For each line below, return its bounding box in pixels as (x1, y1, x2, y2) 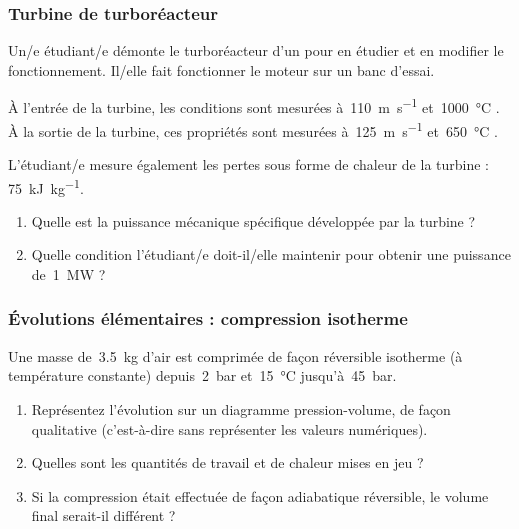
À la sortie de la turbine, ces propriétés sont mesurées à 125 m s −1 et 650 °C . (8, 117, 498, 141)
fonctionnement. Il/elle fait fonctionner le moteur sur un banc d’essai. (8, 59, 435, 80)
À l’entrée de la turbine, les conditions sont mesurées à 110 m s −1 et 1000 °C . (8, 94, 500, 118)
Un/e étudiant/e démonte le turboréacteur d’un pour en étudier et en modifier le (8, 40, 504, 61)
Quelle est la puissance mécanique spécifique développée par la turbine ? (31, 210, 476, 231)
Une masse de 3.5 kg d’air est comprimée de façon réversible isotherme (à (8, 345, 463, 366)
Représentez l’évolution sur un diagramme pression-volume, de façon (31, 398, 451, 419)
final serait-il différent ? (31, 505, 176, 526)
